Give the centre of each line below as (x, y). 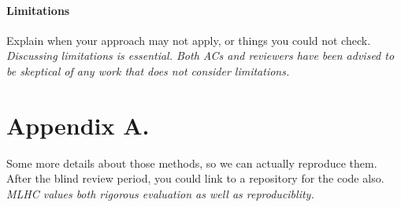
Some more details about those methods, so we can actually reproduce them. (192, 163)
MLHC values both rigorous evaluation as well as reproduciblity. (160, 193)
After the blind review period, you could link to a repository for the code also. (195, 178)
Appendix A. (78, 125)
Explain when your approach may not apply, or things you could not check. (189, 40)
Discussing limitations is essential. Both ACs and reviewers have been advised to (200, 55)
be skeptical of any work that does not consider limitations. (148, 70)
